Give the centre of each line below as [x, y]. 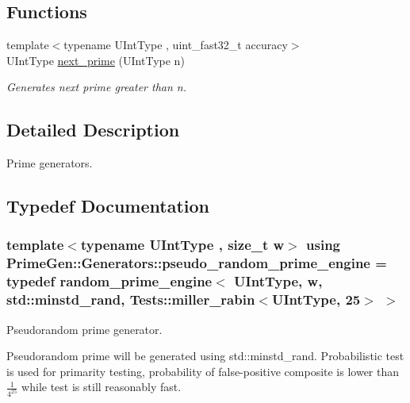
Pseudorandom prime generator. [84, 329]
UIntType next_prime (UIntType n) [96, 60]
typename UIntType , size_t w [182, 245]
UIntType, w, [278, 281]
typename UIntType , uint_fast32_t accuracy [176, 45]
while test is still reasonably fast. [102, 387]
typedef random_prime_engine [109, 281]
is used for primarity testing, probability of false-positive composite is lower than [203, 371]
